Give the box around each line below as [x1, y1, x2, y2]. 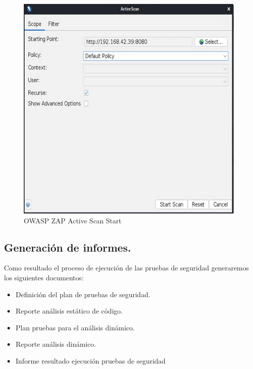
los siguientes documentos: [4, 272, 84, 283]
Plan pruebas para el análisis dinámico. [15, 322, 135, 332]
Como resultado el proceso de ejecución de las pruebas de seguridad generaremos [4, 263, 249, 273]
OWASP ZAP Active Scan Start [24, 215, 122, 225]
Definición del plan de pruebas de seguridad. [15, 289, 151, 299]
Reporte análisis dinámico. [15, 339, 96, 349]
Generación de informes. [4, 239, 131, 255]
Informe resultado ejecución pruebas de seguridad [15, 356, 166, 366]
